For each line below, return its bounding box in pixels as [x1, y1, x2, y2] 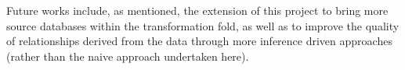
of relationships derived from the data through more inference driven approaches [6, 33, 392, 49]
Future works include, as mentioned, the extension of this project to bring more [6, 2, 389, 18]
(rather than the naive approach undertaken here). [6, 47, 249, 64]
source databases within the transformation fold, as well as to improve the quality [6, 17, 400, 33]
